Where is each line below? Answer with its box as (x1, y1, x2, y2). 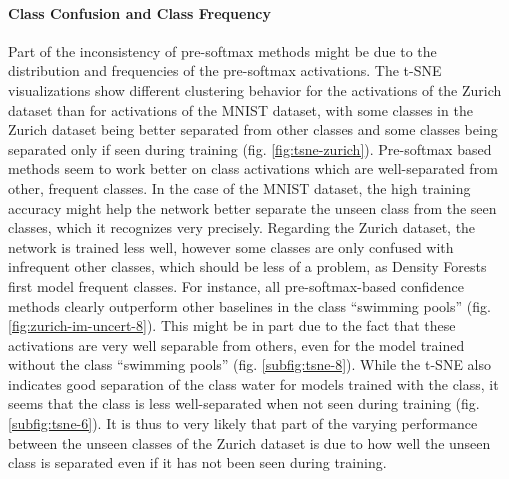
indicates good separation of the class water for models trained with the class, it (8, 373, 499, 394)
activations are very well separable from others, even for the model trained (8, 334, 465, 355)
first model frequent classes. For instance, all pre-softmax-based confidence (8, 275, 464, 296)
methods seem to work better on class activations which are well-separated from (8, 158, 498, 179)
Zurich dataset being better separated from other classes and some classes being (8, 119, 498, 140)
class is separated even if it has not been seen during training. (8, 452, 387, 473)
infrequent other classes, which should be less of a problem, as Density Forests (8, 256, 487, 277)
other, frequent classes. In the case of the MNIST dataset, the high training (8, 177, 471, 198)
